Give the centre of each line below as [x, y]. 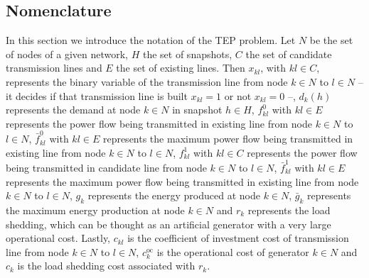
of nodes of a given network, [67, 54]
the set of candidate [289, 54]
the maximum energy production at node [95, 210]
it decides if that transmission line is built [97, 95]
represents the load [289, 210]
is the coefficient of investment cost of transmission [238, 238]
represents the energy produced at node [174, 195]
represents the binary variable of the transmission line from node [147, 81]
